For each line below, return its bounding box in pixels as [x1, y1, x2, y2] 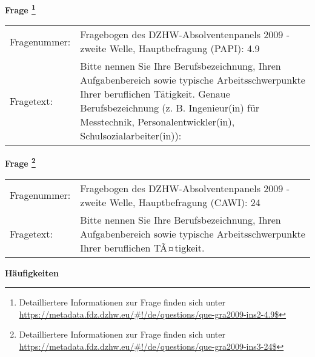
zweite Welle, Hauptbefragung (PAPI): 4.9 [80, 41, 260, 56]
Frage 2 [5, 155, 36, 169]
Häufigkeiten [5, 266, 59, 279]
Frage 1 [5, 2, 36, 16]
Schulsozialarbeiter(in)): [80, 128, 182, 143]
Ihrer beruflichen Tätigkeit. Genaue [80, 87, 230, 101]
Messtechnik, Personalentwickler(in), [80, 115, 235, 129]
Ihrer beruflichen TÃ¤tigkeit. [80, 240, 205, 255]
